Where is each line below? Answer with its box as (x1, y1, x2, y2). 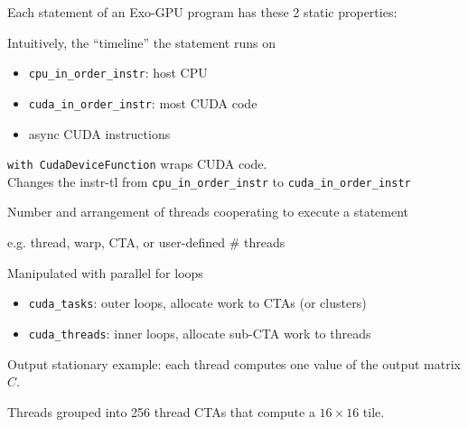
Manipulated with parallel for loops (7, 263, 203, 282)
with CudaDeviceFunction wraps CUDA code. (7, 154, 267, 173)
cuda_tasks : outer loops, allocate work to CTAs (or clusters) (28, 293, 367, 312)
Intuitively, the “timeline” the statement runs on (7, 32, 276, 51)
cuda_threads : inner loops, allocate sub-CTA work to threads (28, 323, 371, 342)
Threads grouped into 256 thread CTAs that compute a (7, 402, 315, 421)
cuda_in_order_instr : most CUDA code (28, 93, 257, 112)
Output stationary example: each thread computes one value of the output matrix (7, 354, 461, 373)
